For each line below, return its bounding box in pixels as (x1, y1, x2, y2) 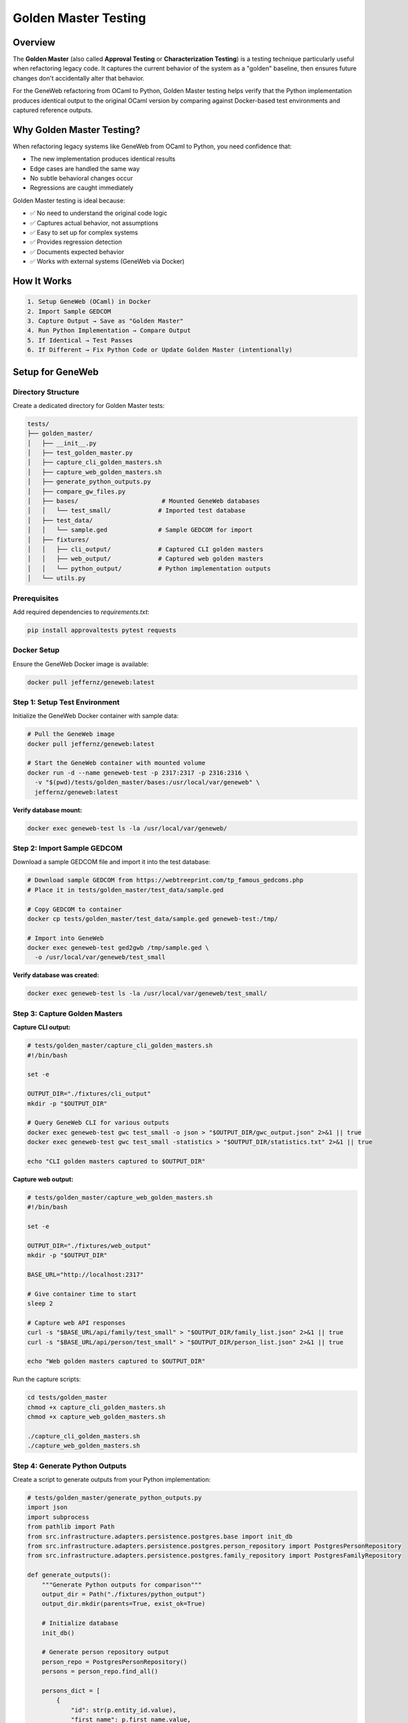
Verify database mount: (12, 806, 83, 814)
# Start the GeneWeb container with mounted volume (27, 759, 206, 767)
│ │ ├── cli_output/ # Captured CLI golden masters (27, 545, 264, 553)
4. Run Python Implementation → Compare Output (27, 327, 191, 334)
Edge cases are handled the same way (30, 164, 141, 172)
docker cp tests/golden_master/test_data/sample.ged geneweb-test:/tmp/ (27, 915, 278, 923)
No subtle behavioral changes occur (30, 174, 134, 183)
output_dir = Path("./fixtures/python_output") (41, 1591, 206, 1598)
